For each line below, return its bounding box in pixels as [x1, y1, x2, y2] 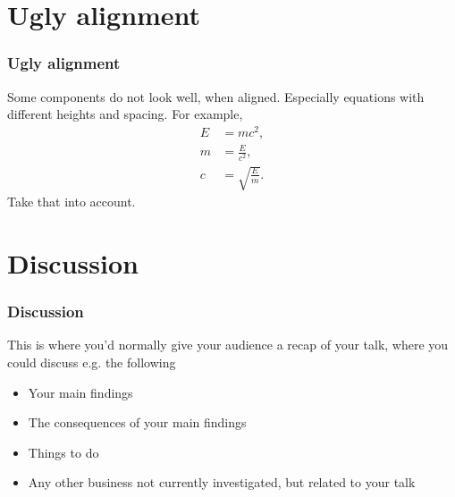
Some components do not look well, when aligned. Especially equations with [7, 87, 425, 105]
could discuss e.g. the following [7, 352, 176, 371]
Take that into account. [7, 192, 136, 211]
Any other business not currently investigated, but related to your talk [28, 473, 416, 492]
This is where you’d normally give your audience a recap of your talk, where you [7, 335, 449, 354]
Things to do [28, 442, 99, 461]
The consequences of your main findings [28, 413, 247, 432]
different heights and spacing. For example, [7, 105, 243, 123]
